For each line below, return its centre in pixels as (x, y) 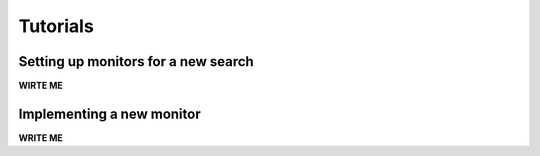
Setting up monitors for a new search (136, 61)
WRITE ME (41, 137)
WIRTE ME (41, 86)
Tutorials (56, 26)
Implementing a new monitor (109, 113)
